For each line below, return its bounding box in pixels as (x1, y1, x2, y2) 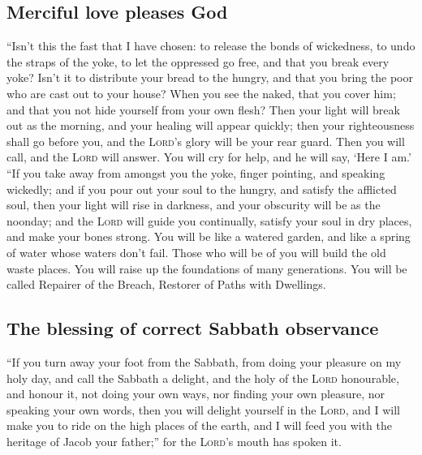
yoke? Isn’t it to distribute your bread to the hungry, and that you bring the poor (6, 69, 413, 86)
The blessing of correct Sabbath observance (6, 315, 379, 341)
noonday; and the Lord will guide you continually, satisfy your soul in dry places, (6, 212, 412, 229)
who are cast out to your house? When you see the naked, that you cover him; (6, 84, 396, 101)
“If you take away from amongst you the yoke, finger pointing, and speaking (6, 164, 385, 181)
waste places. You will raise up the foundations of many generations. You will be (6, 260, 407, 277)
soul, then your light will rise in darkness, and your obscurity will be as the (6, 196, 381, 213)
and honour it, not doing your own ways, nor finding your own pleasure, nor (6, 385, 385, 402)
